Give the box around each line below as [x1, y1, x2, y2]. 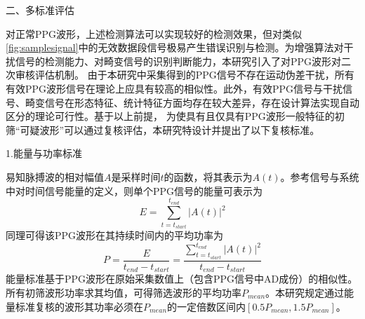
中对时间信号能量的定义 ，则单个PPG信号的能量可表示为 [6, 183, 263, 198]
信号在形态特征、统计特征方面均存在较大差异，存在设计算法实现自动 [44, 95, 359, 109]
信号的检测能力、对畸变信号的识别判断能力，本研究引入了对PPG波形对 [15, 53, 342, 68]
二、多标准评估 [6, 3, 74, 17]
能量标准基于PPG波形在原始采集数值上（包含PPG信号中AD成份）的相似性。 [6, 271, 358, 286]
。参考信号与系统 [280, 169, 359, 184]
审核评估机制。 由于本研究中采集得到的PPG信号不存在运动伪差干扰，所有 [15, 67, 354, 82]
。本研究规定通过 [265, 285, 345, 299]
